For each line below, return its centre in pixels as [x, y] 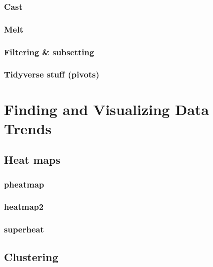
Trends [28, 128]
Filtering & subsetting [49, 52]
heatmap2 [24, 207]
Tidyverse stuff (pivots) [52, 74]
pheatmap [24, 184]
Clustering [31, 256]
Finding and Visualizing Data [106, 109]
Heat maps [32, 160]
